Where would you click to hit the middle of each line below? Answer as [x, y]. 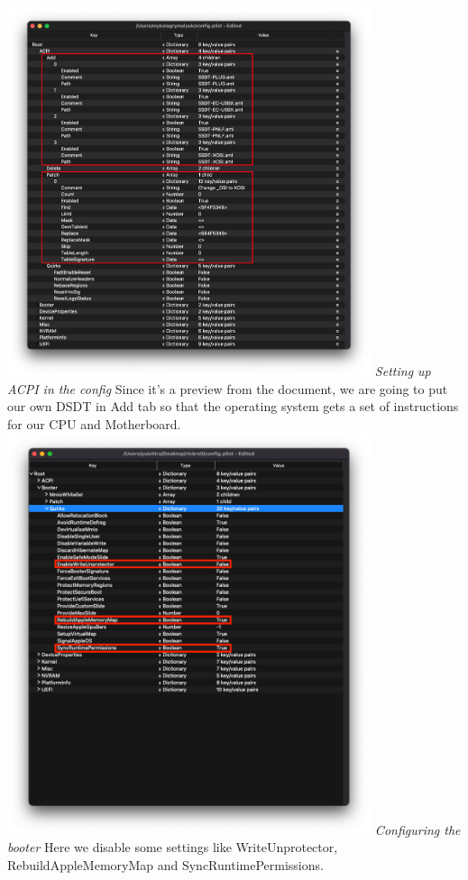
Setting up [403, 371]
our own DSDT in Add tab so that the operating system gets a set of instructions [233, 406]
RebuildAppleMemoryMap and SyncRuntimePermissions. [165, 864]
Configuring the [418, 829]
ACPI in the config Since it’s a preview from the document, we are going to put [228, 388]
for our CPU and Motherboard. [94, 423]
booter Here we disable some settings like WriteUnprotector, [173, 847]
